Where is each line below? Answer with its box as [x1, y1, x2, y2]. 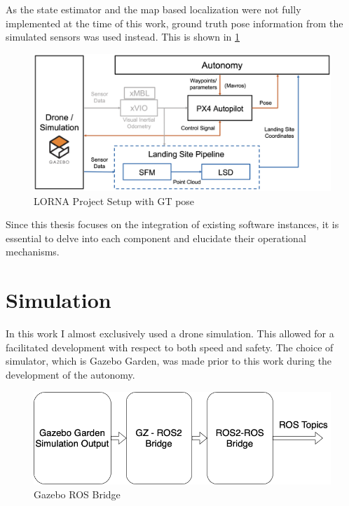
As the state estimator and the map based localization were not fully [6, 2, 301, 16]
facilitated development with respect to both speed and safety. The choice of [6, 339, 334, 354]
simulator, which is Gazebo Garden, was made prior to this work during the [6, 353, 332, 368]
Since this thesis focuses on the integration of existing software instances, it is [6, 217, 339, 232]
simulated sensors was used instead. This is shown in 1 [6, 29, 240, 44]
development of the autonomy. [6, 367, 135, 381]
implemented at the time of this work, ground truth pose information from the [6, 15, 343, 30]
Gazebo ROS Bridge [34, 486, 121, 501]
